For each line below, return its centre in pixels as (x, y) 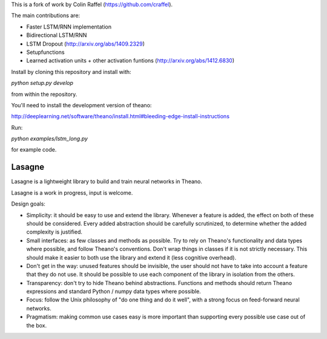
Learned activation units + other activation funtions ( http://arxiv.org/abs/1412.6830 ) (130, 61)
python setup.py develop (42, 83)
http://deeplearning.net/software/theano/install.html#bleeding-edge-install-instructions (121, 116)
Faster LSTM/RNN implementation (69, 27)
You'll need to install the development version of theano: (81, 105)
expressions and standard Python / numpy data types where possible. (114, 292)
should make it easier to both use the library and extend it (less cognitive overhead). (131, 257)
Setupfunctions (45, 52)
